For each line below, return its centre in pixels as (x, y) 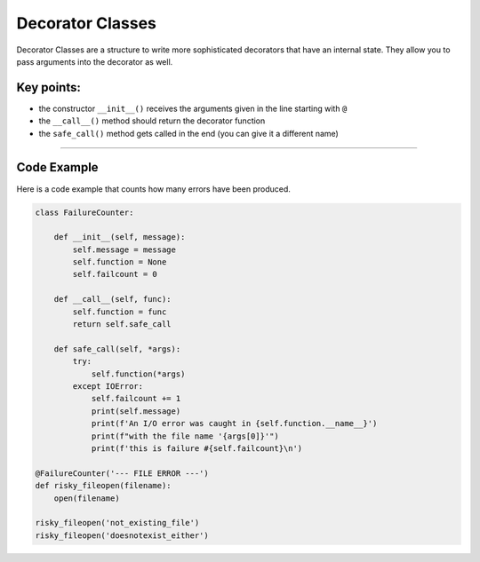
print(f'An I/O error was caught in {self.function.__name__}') (234, 423)
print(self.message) (136, 411)
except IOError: (108, 386)
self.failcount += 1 (136, 399)
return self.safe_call (122, 325)
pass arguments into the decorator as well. (95, 61)
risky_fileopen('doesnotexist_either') (122, 535)
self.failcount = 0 (115, 274)
